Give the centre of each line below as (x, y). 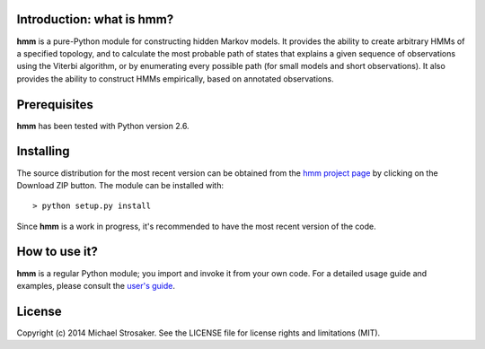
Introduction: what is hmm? (95, 19)
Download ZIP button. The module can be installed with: (120, 185)
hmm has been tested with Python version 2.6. (103, 126)
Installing (44, 151)
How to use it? (57, 252)
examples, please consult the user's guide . (96, 285)
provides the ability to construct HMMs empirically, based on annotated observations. (175, 79)
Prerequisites (55, 105)
